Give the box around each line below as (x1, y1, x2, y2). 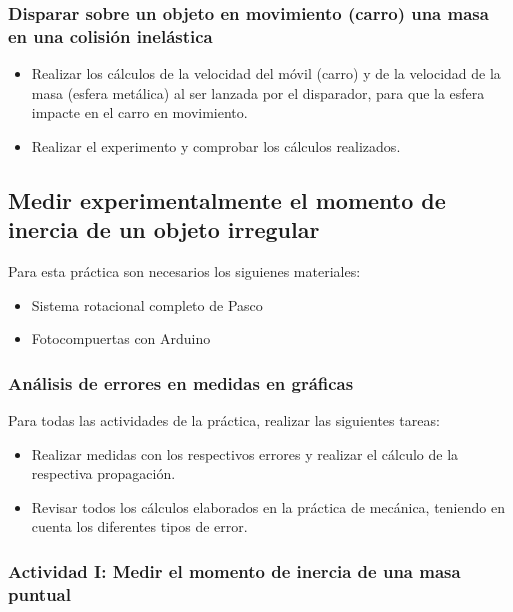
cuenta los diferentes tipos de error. (31, 516, 248, 537)
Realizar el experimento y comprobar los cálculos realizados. (31, 135, 401, 156)
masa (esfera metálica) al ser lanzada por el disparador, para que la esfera (31, 82, 485, 103)
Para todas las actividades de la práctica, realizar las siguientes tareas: (8, 410, 440, 431)
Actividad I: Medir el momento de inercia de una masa (8, 559, 461, 583)
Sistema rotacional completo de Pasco (31, 294, 263, 315)
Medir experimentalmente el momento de (8, 184, 446, 215)
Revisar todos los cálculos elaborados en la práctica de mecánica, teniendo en (31, 496, 505, 517)
